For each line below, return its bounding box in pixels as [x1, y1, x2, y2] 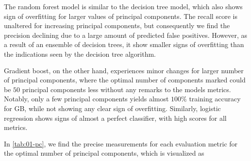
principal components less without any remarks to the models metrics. [22, 84, 231, 94]
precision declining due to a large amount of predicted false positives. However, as [4, 30, 248, 40]
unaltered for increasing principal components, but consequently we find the [4, 20, 230, 31]
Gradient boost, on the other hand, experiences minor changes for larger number [4, 65, 244, 75]
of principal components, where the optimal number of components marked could [4, 75, 246, 85]
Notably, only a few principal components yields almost [4, 94, 169, 104]
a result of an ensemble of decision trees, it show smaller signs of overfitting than [4, 39, 244, 49]
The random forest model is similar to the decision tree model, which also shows [4, 1, 243, 11]
